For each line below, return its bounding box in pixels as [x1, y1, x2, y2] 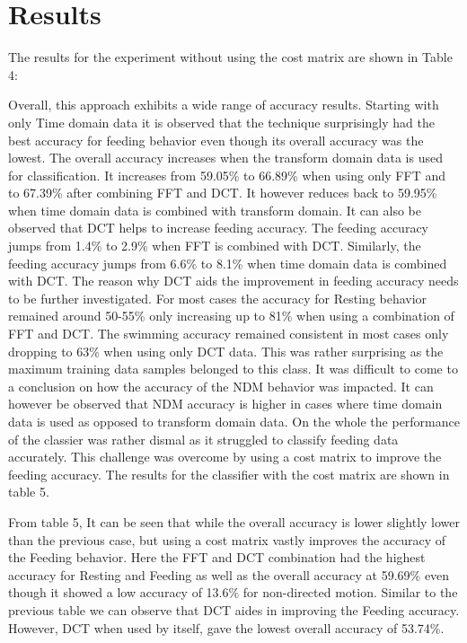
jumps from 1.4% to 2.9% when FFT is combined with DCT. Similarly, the [8, 236, 421, 255]
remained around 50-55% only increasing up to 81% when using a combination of [8, 306, 454, 325]
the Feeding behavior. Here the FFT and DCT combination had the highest [8, 548, 426, 567]
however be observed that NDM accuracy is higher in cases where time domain [8, 394, 443, 413]
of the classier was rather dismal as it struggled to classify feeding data [8, 429, 399, 448]
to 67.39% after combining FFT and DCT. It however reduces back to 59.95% [8, 183, 437, 202]
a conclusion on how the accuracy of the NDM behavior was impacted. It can [8, 376, 434, 395]
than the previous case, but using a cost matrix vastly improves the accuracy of [8, 530, 446, 549]
